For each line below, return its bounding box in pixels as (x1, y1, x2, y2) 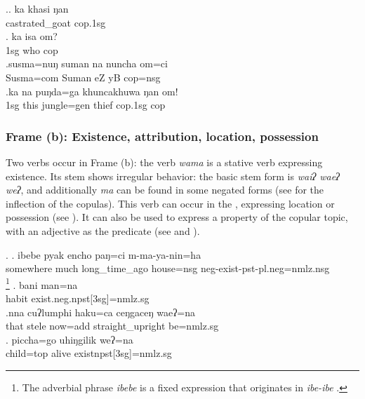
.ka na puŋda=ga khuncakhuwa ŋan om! (6, 83, 178, 98)
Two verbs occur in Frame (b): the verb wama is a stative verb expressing (6, 154, 323, 169)
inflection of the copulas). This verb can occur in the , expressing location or (6, 196, 335, 210)
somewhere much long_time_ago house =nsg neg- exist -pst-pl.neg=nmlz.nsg (6, 261, 330, 276)
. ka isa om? (6, 29, 58, 43)
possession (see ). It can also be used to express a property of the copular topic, (6, 210, 348, 224)
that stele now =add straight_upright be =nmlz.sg (6, 318, 219, 333)
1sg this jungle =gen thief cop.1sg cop (6, 97, 166, 112)
